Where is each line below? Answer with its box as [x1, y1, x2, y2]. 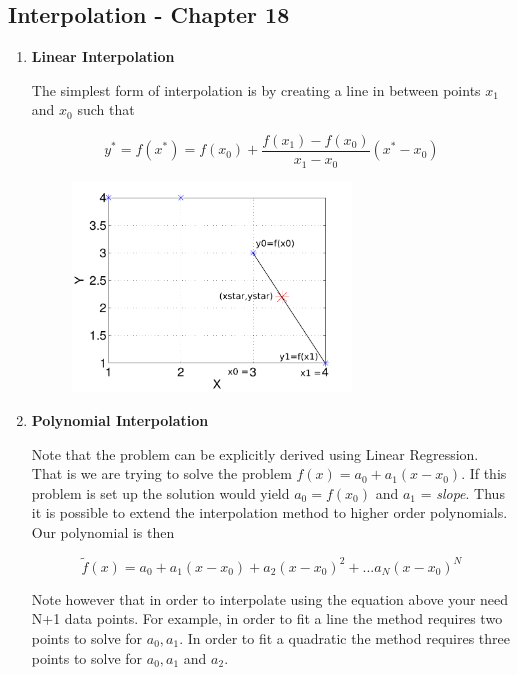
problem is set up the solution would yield [31, 482, 290, 503]
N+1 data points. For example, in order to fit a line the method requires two [31, 608, 503, 629]
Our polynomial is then [31, 521, 175, 542]
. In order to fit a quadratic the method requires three [179, 627, 511, 648]
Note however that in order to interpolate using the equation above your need [31, 588, 509, 609]
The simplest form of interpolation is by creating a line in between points [31, 79, 481, 100]
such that [77, 99, 135, 120]
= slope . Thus [420, 482, 505, 503]
